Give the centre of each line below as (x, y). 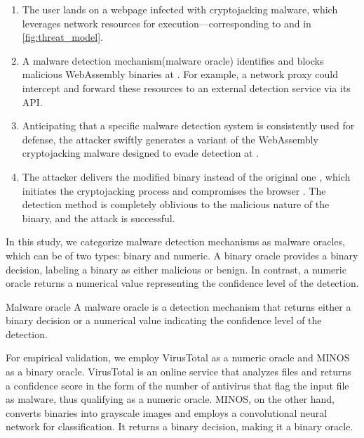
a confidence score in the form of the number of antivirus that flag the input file (177, 385)
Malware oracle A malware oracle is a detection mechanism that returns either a (178, 306)
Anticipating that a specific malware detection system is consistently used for (188, 125)
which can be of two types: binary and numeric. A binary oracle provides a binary (182, 255)
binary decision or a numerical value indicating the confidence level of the (164, 320)
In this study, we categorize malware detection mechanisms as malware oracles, (175, 241)
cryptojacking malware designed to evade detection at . (141, 153)
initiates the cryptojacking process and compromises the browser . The (174, 190)
